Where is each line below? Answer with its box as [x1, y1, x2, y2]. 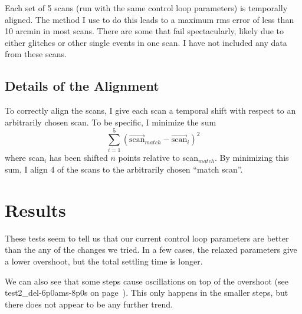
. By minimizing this [215, 151, 289, 164]
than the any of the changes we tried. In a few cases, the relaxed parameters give [5, 243, 297, 256]
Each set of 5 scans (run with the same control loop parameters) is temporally [5, 2, 288, 14]
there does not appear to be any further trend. [5, 298, 173, 310]
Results [5, 197, 66, 222]
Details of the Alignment [5, 77, 159, 95]
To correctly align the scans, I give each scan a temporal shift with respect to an [5, 104, 296, 117]
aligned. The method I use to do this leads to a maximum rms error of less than [5, 13, 294, 25]
